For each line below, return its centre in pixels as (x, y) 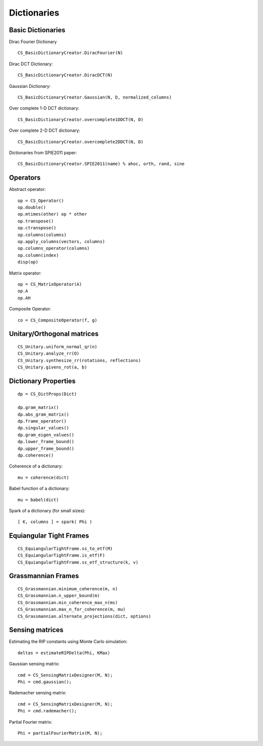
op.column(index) (38, 255)
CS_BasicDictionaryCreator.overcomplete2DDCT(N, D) (81, 142)
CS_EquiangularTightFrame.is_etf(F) (61, 555)
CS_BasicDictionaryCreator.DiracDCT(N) (65, 75)
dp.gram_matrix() (38, 408)
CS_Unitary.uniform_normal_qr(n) (57, 347)
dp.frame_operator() (42, 421)
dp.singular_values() (43, 428)
